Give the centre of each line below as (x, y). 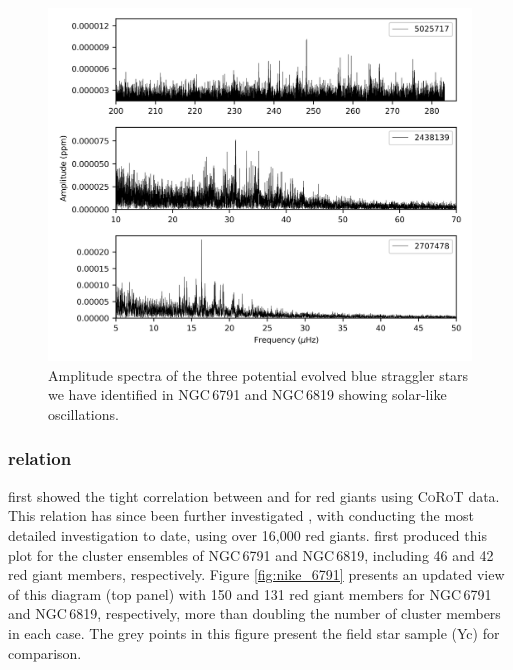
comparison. (45, 652)
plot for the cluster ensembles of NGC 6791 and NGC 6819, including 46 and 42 (251, 554)
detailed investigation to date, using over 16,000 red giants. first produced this (247, 534)
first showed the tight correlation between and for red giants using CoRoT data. (254, 495)
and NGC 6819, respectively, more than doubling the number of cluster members (254, 613)
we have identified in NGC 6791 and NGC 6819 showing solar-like (247, 394)
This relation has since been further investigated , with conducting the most (241, 515)
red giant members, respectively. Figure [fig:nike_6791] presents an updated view (256, 574)
